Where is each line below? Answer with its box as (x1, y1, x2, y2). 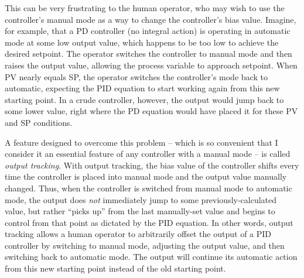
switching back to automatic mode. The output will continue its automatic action (5, 250, 298, 263)
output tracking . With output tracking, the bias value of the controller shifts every (5, 159, 299, 171)
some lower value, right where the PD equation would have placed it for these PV (5, 105, 298, 117)
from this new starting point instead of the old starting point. (5, 262, 226, 274)
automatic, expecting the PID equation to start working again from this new (5, 82, 280, 94)
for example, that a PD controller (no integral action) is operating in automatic (5, 25, 291, 37)
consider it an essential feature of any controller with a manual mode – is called (5, 147, 291, 160)
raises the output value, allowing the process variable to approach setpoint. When (5, 59, 298, 71)
